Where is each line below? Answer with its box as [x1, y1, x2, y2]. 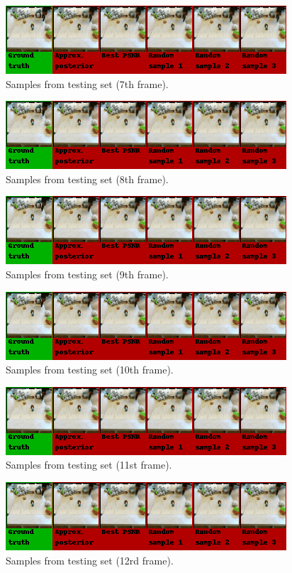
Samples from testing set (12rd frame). [6, 552, 174, 567]
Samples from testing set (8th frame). [6, 171, 169, 186]
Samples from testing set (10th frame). [6, 362, 174, 377]
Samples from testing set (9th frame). [6, 266, 169, 281]
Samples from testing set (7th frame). [6, 76, 169, 91]
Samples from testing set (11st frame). [6, 457, 172, 472]
